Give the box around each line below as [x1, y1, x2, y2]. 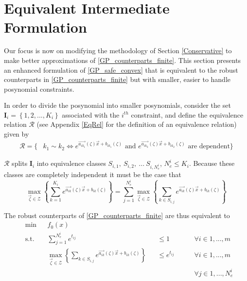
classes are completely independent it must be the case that [4, 169, 181, 180]
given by [4, 129, 29, 139]
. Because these [189, 158, 235, 168]
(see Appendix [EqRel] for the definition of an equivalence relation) [36, 119, 237, 129]
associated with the [62, 109, 120, 120]
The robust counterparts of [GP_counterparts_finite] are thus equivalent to [4, 210, 230, 220]
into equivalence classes [36, 158, 106, 168]
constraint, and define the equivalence [131, 109, 244, 120]
